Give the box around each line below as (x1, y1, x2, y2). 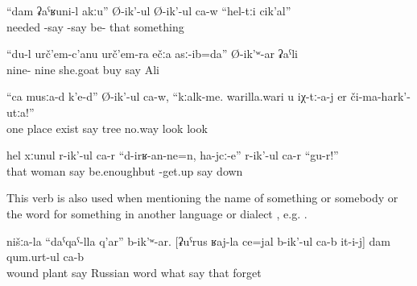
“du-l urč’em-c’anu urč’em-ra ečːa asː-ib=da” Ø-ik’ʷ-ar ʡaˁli (6, 45, 299, 62)
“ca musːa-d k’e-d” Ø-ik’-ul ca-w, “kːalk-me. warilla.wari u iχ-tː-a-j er (6, 88, 347, 105)
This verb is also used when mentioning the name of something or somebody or (6, 189, 398, 206)
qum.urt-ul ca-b (6, 248, 85, 265)
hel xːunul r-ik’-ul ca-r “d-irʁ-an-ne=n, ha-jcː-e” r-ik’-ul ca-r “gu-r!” (6, 147, 339, 164)
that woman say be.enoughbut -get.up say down (6, 162, 243, 179)
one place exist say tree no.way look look (6, 119, 208, 136)
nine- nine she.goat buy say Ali (6, 60, 159, 77)
